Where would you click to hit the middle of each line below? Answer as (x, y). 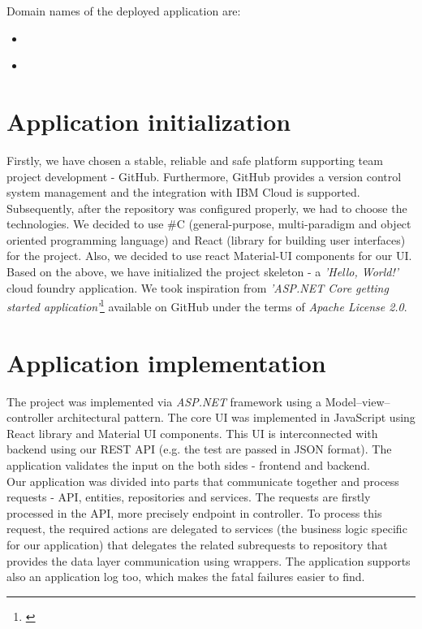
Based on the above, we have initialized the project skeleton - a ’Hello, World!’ (203, 272)
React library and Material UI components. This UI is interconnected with (192, 433)
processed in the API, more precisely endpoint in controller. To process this (194, 512)
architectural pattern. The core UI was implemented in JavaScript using (236, 417)
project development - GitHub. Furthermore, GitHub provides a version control (204, 176)
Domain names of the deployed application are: (124, 11)
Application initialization (149, 121)
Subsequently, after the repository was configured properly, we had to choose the (207, 208)
